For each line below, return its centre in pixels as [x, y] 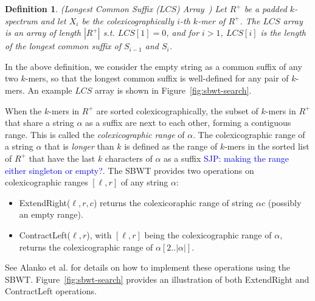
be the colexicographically [128, 20]
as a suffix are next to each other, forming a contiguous [188, 123]
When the [23, 110]
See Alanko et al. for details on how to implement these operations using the [147, 267]
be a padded [265, 9]
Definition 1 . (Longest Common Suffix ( [82, 9]
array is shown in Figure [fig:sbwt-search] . [173, 90]
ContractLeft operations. [51, 291]
